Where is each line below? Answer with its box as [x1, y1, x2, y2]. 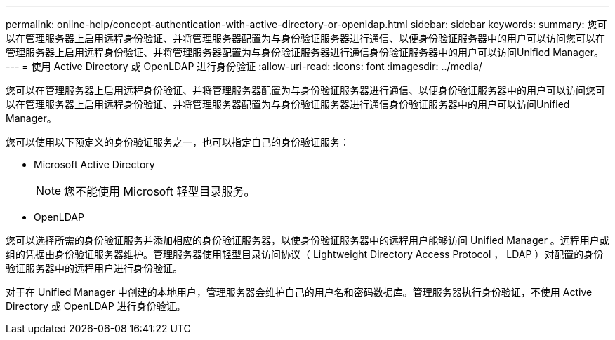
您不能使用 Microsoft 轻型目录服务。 [64, 184, 256, 198]
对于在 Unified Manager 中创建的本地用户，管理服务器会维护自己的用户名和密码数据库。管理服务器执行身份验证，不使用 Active [6, 286, 593, 298]
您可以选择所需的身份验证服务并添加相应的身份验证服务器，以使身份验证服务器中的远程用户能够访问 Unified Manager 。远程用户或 [6, 234, 609, 246]
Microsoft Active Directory [34, 158, 155, 170]
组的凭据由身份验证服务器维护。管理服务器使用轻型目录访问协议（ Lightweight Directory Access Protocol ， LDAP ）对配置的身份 [6, 248, 604, 260]
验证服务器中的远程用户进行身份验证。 [6, 262, 183, 274]
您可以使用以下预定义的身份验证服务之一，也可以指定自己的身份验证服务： [6, 136, 350, 148]
